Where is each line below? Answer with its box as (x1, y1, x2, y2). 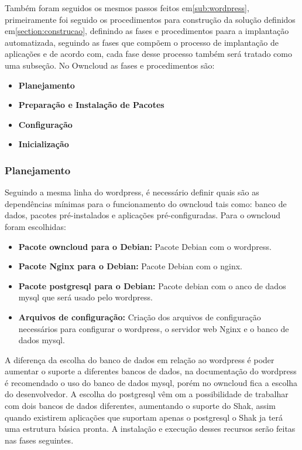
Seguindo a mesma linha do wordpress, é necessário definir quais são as (5, 186, 259, 198)
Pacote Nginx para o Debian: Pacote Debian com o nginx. (18, 260, 243, 272)
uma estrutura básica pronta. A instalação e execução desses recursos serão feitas (5, 422, 296, 435)
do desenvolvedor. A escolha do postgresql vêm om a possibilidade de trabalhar (5, 388, 289, 400)
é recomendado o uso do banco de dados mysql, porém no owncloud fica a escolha (5, 376, 298, 388)
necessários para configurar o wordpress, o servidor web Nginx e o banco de (18, 322, 289, 334)
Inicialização (18, 138, 69, 150)
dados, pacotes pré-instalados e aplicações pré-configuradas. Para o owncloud (5, 209, 280, 221)
